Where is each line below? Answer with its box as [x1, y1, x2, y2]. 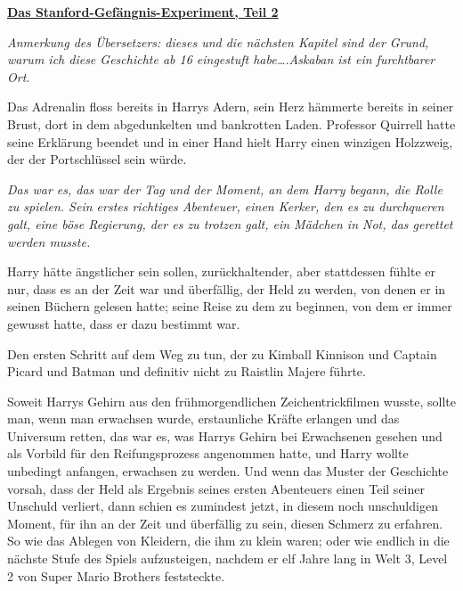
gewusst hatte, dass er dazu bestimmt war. [7, 314, 240, 332]
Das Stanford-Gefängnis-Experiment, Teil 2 [7, 3, 279, 21]
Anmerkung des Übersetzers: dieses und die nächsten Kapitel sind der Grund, [7, 32, 429, 51]
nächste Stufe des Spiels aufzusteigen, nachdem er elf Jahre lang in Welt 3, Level [7, 549, 448, 568]
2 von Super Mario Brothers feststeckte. [7, 566, 225, 585]
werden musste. [7, 232, 91, 250]
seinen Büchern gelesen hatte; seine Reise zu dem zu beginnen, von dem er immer [7, 297, 452, 316]
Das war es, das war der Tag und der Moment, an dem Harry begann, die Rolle [7, 179, 443, 198]
